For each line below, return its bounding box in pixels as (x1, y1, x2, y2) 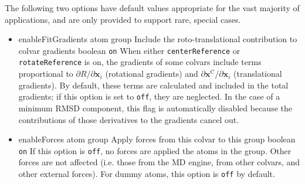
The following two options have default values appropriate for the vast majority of (5, 2, 300, 13)
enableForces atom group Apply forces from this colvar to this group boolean (18, 133, 296, 145)
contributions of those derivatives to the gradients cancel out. (18, 113, 239, 125)
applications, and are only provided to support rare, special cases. (5, 13, 241, 25)
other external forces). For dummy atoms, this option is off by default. (18, 167, 275, 179)
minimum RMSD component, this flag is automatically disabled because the (18, 101, 292, 114)
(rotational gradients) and (105, 67, 198, 80)
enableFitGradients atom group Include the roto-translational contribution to (18, 33, 297, 45)
